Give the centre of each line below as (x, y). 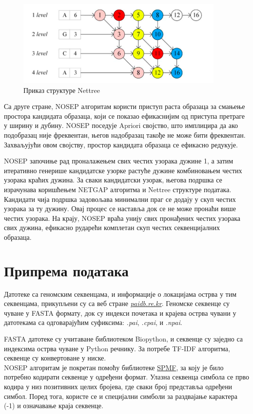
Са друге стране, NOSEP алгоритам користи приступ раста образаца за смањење (125, 106)
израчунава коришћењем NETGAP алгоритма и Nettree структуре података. (118, 189)
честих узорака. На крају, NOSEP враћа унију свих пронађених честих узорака (122, 218)
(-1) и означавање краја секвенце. (54, 405)
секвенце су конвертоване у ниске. (55, 358)
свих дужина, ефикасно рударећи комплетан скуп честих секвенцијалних (112, 227)
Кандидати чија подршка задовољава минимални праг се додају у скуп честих (120, 199)
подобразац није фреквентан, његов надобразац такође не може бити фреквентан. (125, 135)
